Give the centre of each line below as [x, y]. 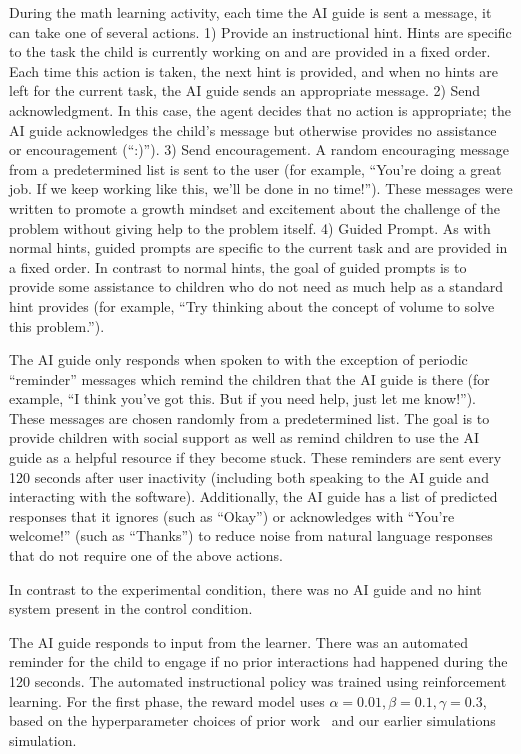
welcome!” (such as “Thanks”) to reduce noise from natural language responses [251, 535]
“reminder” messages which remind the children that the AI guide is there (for [249, 378]
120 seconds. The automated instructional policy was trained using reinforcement [258, 681]
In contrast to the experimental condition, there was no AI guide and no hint [245, 588]
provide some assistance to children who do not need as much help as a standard [256, 286]
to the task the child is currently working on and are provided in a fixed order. [250, 51]
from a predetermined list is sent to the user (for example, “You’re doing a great [255, 168]
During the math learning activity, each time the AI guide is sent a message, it [250, 12]
